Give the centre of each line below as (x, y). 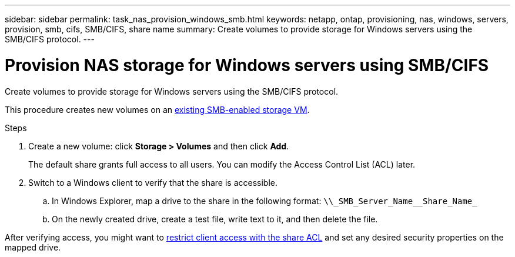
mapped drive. (33, 247)
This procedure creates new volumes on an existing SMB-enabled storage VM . (157, 109)
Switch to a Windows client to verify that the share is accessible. (153, 182)
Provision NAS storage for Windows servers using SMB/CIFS (247, 65)
